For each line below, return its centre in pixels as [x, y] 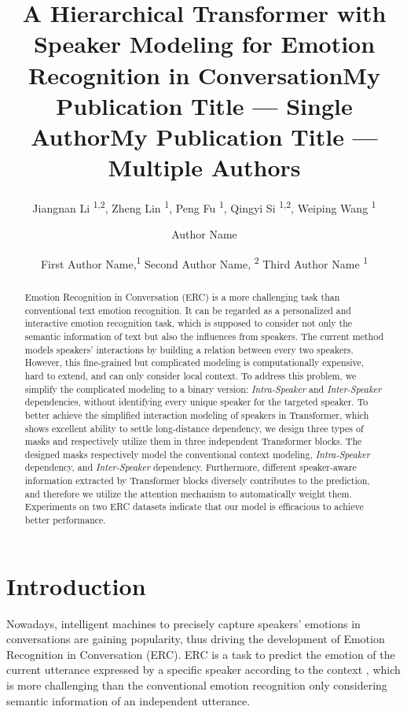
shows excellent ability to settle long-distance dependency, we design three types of [194, 428]
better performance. [65, 520]
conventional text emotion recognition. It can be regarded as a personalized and [188, 310]
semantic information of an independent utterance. [128, 700]
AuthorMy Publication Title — [204, 136]
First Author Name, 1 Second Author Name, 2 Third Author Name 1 [204, 262]
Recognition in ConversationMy [204, 74]
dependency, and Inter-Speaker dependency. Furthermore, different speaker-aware [191, 467]
